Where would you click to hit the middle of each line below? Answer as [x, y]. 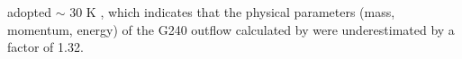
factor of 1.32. [45, 47]
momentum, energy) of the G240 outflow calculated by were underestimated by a [231, 29]
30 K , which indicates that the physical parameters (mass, [232, 12]
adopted [30, 12]
